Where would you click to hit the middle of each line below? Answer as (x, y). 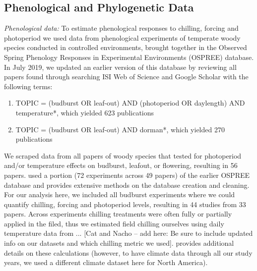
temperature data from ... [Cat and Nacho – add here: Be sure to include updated (128, 233)
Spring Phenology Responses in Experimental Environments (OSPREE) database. (129, 57)
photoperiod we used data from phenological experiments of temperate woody (122, 37)
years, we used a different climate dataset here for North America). (106, 262)
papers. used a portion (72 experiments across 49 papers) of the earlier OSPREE (127, 175)
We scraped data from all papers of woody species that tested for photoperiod (123, 155)
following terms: (28, 86)
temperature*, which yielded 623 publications (85, 112)
